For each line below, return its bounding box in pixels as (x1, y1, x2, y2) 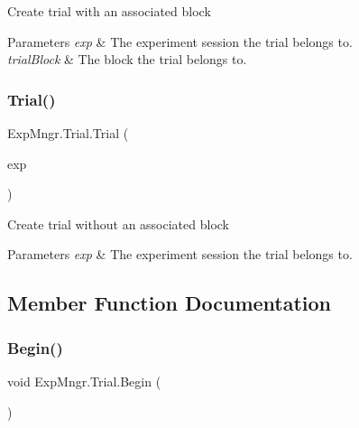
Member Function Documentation (7, 289, 332, 317)
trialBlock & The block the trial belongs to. (7, 50, 247, 69)
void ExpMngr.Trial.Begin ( (7, 371, 161, 390)
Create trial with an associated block (7, 2, 211, 20)
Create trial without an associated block (7, 214, 230, 233)
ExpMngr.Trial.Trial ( (7, 124, 129, 142)
